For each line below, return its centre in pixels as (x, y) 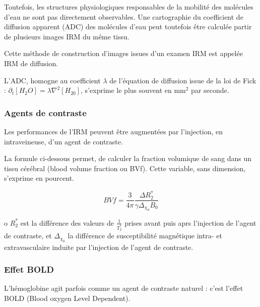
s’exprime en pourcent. (39, 178)
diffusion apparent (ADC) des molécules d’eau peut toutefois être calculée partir (128, 27)
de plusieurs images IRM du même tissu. (67, 36)
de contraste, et (28, 236)
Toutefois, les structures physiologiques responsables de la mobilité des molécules (129, 7)
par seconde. (210, 90)
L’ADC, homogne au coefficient (52, 80)
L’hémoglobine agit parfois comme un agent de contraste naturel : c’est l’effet (124, 288)
